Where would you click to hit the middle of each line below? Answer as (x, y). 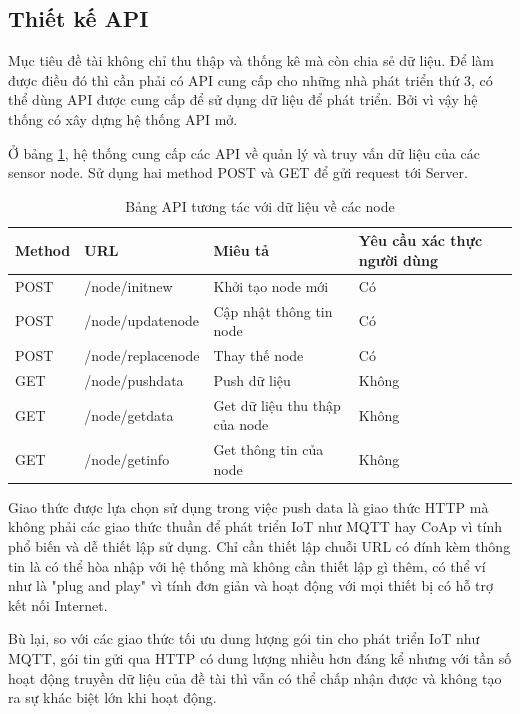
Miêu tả (241, 250)
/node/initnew (128, 285)
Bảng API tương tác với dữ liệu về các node (260, 205)
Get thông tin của (268, 449)
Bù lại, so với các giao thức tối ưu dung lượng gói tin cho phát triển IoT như (244, 638)
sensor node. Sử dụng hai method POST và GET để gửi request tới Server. (238, 172)
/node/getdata (129, 414)
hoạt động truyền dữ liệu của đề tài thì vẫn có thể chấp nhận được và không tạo (255, 677)
